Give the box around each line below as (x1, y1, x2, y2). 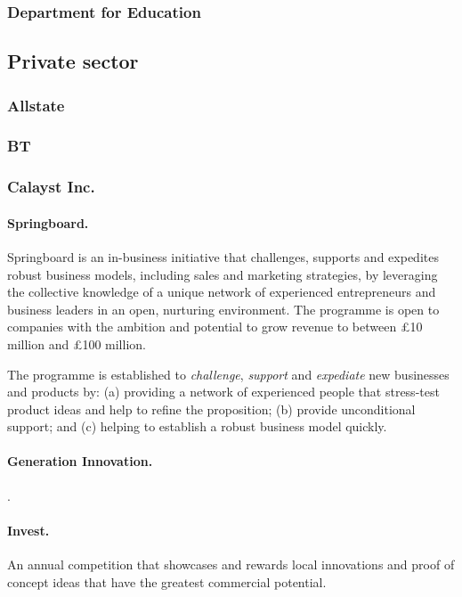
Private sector (7, 47, 139, 75)
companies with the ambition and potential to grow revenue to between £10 (7, 317, 423, 336)
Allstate (7, 94, 65, 116)
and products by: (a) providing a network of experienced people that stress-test (7, 382, 440, 401)
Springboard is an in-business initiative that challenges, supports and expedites (7, 247, 439, 266)
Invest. (7, 520, 50, 539)
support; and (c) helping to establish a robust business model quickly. (7, 417, 387, 436)
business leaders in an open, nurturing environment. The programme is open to (7, 299, 440, 318)
